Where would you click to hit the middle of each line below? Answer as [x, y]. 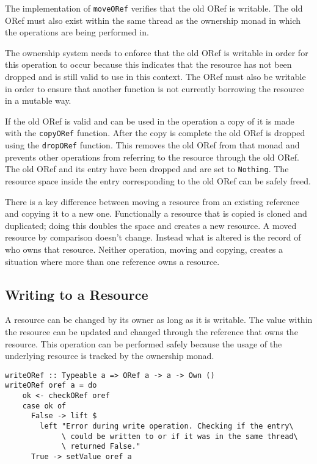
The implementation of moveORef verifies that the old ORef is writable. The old [154, 8]
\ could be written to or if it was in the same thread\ [180, 436]
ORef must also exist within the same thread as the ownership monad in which [153, 20]
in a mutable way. [38, 100]
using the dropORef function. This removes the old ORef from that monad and [152, 145]
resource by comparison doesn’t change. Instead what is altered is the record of [153, 237]
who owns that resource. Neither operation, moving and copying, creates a [144, 249]
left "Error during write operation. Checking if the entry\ [167, 426]
